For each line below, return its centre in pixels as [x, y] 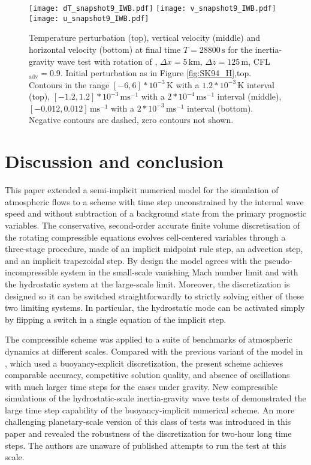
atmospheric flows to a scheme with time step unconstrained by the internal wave [154, 201]
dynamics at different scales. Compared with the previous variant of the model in [154, 351]
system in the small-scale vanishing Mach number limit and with [179, 272]
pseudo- [278, 260]
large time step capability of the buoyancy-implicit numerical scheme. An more [150, 409]
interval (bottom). [220, 108]
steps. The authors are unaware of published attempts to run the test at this [146, 445]
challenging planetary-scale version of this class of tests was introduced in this [148, 421]
